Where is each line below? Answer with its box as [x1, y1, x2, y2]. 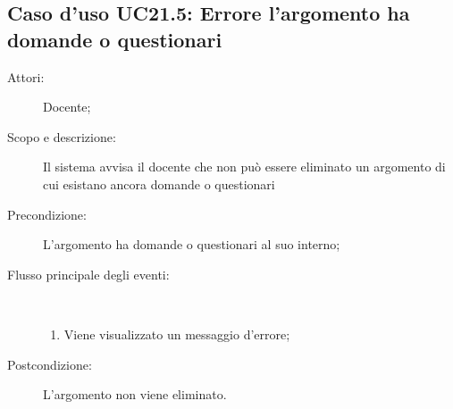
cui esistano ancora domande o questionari [43, 174, 275, 193]
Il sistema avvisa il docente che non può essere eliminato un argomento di [43, 157, 446, 176]
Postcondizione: [7, 355, 92, 373]
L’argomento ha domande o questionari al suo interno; [43, 235, 340, 254]
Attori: [7, 67, 45, 86]
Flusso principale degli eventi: [7, 264, 170, 283]
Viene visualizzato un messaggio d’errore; [63, 324, 290, 343]
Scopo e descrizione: [7, 127, 116, 146]
